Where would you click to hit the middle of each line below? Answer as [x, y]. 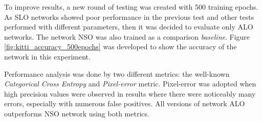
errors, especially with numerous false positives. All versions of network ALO [125, 103]
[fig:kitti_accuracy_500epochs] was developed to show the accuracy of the [121, 47]
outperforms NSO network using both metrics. [77, 113]
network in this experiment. [47, 56]
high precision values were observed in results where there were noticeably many [130, 93]
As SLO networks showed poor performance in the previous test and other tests [129, 17]
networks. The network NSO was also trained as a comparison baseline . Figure [127, 36]
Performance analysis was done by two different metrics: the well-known [117, 73]
